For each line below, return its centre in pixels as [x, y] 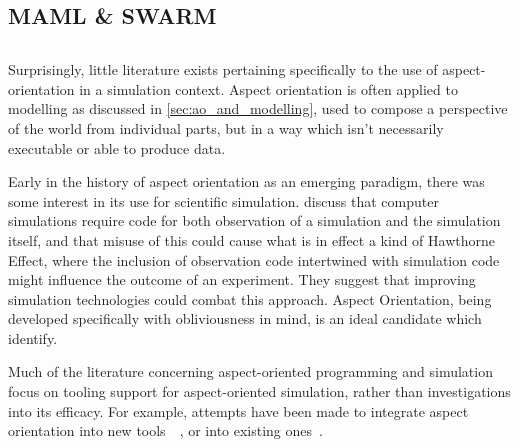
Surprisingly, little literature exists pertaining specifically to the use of [223, 69]
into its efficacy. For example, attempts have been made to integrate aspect [238, 410]
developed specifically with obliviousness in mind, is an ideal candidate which [245, 318]
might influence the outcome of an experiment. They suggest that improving [242, 279]
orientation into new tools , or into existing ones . [165, 430]
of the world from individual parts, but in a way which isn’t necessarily [226, 127]
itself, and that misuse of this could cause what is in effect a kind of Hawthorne [251, 239]
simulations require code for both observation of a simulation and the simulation [254, 220]
